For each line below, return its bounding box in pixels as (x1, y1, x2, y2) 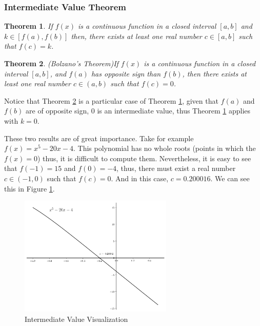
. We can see (210, 172, 250, 183)
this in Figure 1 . (4, 183, 55, 194)
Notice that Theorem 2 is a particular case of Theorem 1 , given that (4, 95, 218, 106)
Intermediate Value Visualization (25, 313, 128, 324)
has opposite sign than (91, 68, 161, 79)
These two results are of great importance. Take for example (4, 132, 194, 143)
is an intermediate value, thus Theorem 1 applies (97, 105, 251, 116)
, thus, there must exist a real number (116, 163, 236, 174)
